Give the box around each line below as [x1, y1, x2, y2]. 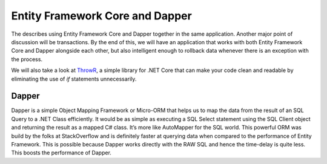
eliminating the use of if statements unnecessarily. [11, 75, 137, 82]
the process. [11, 55, 42, 63]
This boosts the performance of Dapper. [11, 149, 112, 157]
